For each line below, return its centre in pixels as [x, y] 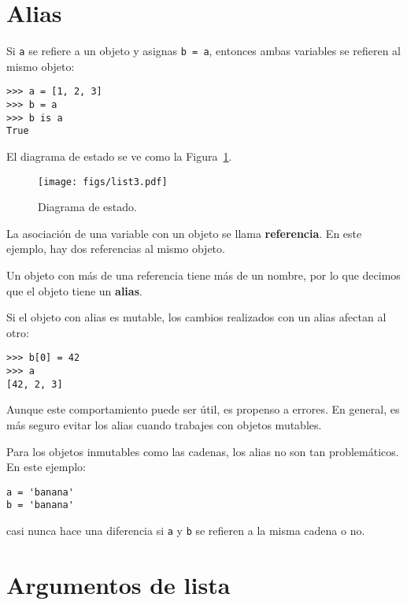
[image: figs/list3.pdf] [103, 182]
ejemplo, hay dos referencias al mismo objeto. [116, 249]
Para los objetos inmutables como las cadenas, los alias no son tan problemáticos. [203, 451]
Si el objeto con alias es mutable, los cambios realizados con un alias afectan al [196, 317]
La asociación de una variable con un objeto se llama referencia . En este [184, 233]
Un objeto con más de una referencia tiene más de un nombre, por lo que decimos [203, 275]
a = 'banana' [40, 492]
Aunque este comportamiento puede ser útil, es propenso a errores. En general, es [203, 409]
